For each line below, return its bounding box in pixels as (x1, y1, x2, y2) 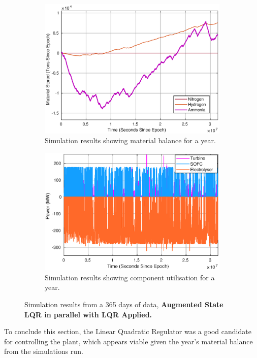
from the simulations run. (4, 346, 83, 356)
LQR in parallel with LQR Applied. (24, 309, 152, 319)
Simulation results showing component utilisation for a (45, 272, 215, 282)
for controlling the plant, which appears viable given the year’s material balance (4, 336, 253, 346)
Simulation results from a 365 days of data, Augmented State (24, 299, 223, 309)
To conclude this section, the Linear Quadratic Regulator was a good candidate (4, 326, 251, 337)
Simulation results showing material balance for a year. (45, 135, 216, 146)
